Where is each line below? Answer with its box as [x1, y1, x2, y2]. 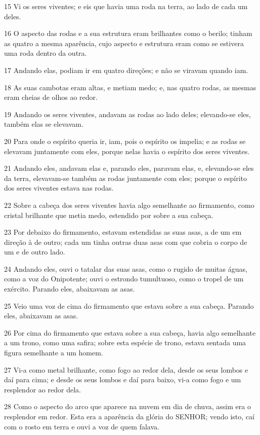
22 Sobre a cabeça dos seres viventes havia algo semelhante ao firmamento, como [4, 199, 254, 210]
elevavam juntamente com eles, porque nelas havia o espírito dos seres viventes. [4, 146, 250, 156]
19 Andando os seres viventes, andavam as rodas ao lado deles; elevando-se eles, [4, 108, 251, 119]
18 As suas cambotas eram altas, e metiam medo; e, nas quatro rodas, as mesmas [4, 82, 256, 92]
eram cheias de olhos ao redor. [4, 92, 98, 102]
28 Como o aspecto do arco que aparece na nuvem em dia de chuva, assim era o [4, 401, 251, 412]
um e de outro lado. [4, 246, 65, 257]
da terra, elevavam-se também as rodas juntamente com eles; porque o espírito [4, 172, 247, 183]
